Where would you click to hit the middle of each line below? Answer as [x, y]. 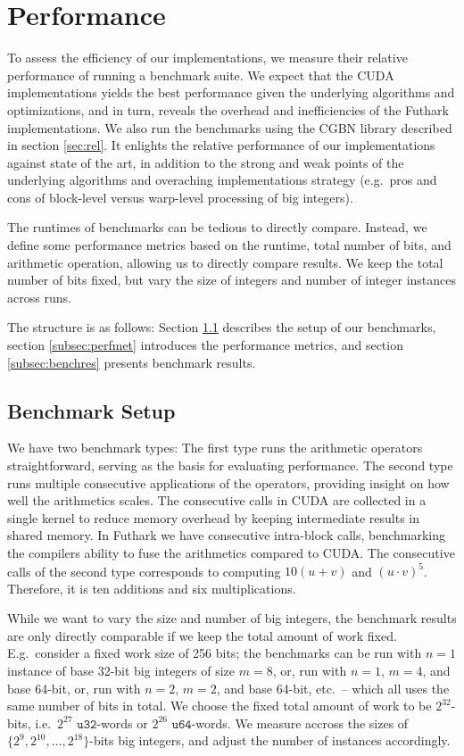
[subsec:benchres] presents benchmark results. [132, 362]
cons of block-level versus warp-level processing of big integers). [180, 197]
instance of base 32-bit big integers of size [121, 671]
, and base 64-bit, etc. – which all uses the [333, 688]
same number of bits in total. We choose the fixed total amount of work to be [220, 706]
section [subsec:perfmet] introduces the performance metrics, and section [205, 345]
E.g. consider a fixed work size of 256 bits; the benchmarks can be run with [215, 653]
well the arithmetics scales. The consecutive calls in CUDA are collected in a [217, 500]
